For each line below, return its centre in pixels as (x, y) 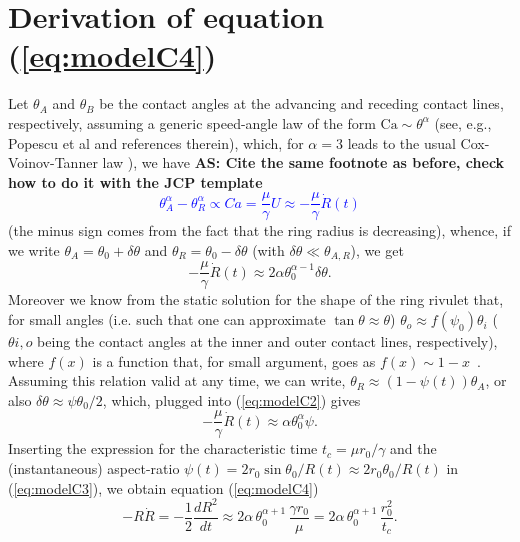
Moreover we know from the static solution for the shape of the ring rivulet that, (256, 299)
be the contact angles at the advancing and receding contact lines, (301, 103)
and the (413, 448)
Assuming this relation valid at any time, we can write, (177, 380)
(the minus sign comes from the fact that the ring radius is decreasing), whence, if (260, 230)
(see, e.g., (463, 122)
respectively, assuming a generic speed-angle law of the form (192, 122)
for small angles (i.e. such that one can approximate (167, 319)
